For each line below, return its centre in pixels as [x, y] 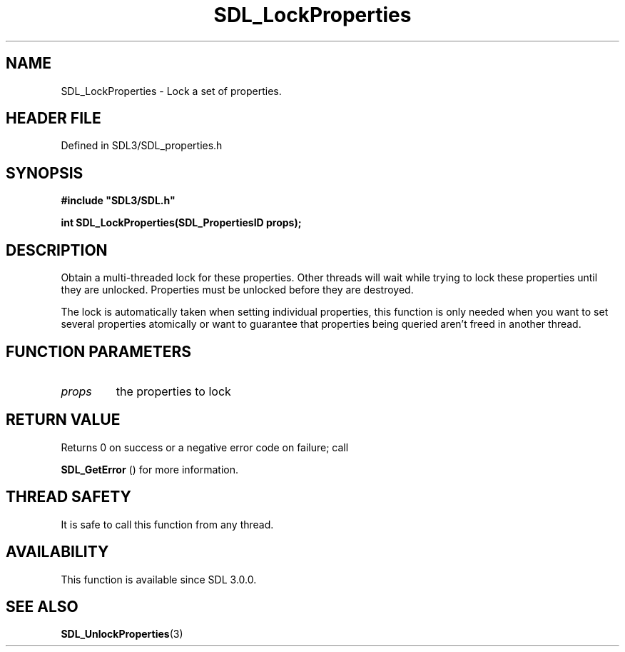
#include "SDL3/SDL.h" [118, 201]
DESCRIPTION [57, 250]
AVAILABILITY [57, 552]
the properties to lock [173, 391]
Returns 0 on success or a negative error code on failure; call [205, 447]
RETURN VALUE [63, 420]
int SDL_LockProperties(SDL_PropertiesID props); [181, 223]
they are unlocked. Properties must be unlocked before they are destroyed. [237, 290]
